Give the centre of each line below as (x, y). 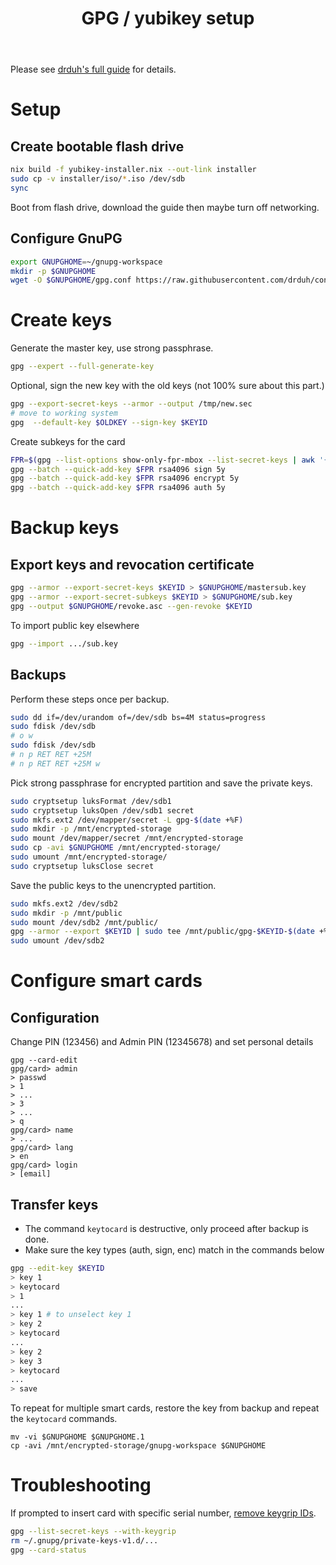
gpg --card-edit (44, 1060)
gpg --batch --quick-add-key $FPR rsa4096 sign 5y (118, 469)
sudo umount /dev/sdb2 (57, 941)
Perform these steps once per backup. (90, 699)
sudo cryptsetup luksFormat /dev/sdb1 (91, 801)
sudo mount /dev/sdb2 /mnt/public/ (84, 922)
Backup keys (65, 528)
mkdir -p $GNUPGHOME (53, 271)
